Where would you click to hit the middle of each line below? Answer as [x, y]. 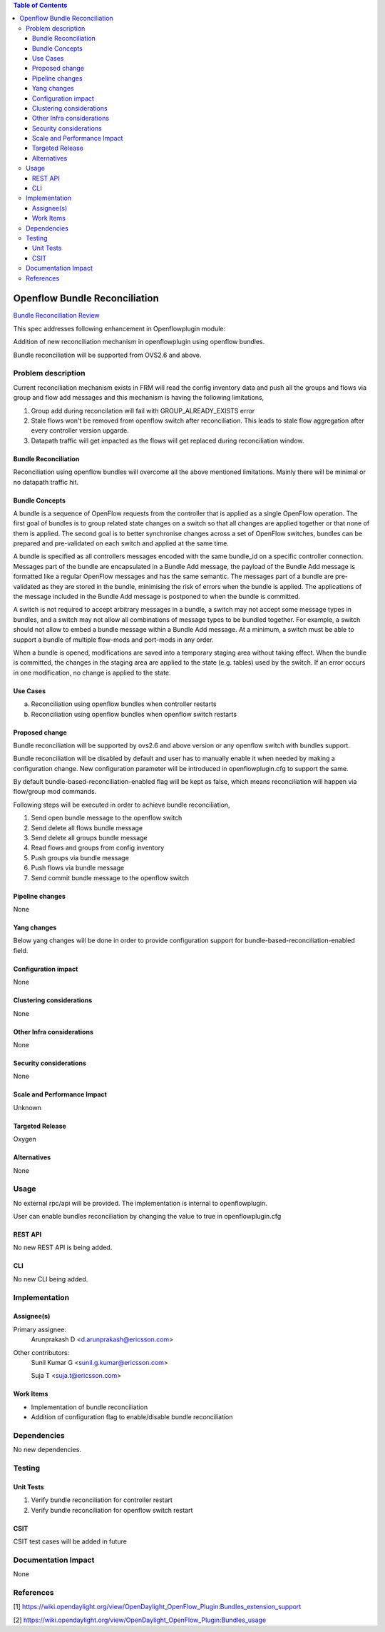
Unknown [27, 1107]
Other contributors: [41, 1352]
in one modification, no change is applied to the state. [92, 673]
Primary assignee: [40, 1329]
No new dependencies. [47, 1450]
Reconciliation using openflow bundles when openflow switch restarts [134, 714]
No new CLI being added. [51, 1279]
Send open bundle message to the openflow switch [107, 818]
